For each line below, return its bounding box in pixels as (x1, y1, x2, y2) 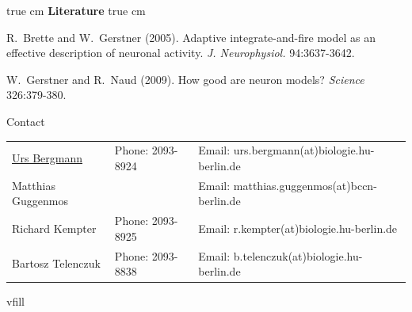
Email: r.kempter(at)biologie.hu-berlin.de (198, 219, 398, 236)
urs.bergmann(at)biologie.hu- (233, 142, 375, 158)
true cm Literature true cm (6, 2, 146, 18)
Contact (6, 112, 45, 129)
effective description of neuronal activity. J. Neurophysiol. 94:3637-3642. (6, 44, 355, 61)
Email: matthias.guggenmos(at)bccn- (198, 177, 377, 193)
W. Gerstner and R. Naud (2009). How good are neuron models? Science (6, 70, 364, 87)
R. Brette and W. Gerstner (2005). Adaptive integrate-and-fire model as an (6, 29, 376, 45)
